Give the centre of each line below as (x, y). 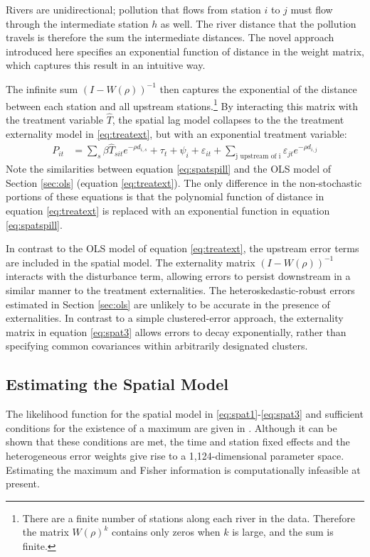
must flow (312, 9)
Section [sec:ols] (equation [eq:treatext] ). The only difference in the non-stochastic (184, 182)
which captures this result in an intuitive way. (106, 65)
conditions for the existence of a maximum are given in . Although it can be (171, 427)
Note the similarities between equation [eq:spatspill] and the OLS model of (169, 169)
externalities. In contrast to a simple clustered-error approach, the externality (175, 318)
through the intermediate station (77, 23)
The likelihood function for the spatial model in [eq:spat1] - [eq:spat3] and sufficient (185, 414)
